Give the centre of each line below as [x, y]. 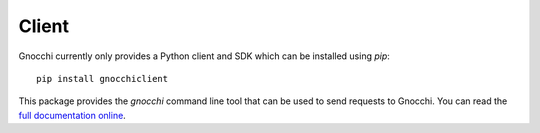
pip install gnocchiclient [102, 78]
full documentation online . [72, 115]
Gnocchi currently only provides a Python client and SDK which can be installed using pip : [204, 56]
